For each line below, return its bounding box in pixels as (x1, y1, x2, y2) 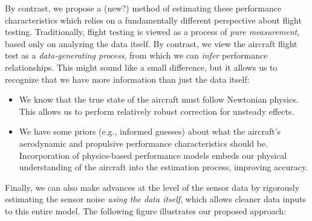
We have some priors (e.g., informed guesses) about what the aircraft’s (19, 125, 281, 138)
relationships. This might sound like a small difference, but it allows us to (5, 60, 278, 73)
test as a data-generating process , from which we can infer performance (5, 49, 268, 62)
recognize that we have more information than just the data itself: (5, 72, 250, 85)
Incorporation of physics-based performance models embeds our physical (19, 149, 287, 161)
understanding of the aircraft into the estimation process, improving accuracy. (19, 161, 308, 173)
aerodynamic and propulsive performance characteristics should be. (19, 136, 268, 149)
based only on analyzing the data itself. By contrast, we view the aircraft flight (5, 37, 297, 50)
